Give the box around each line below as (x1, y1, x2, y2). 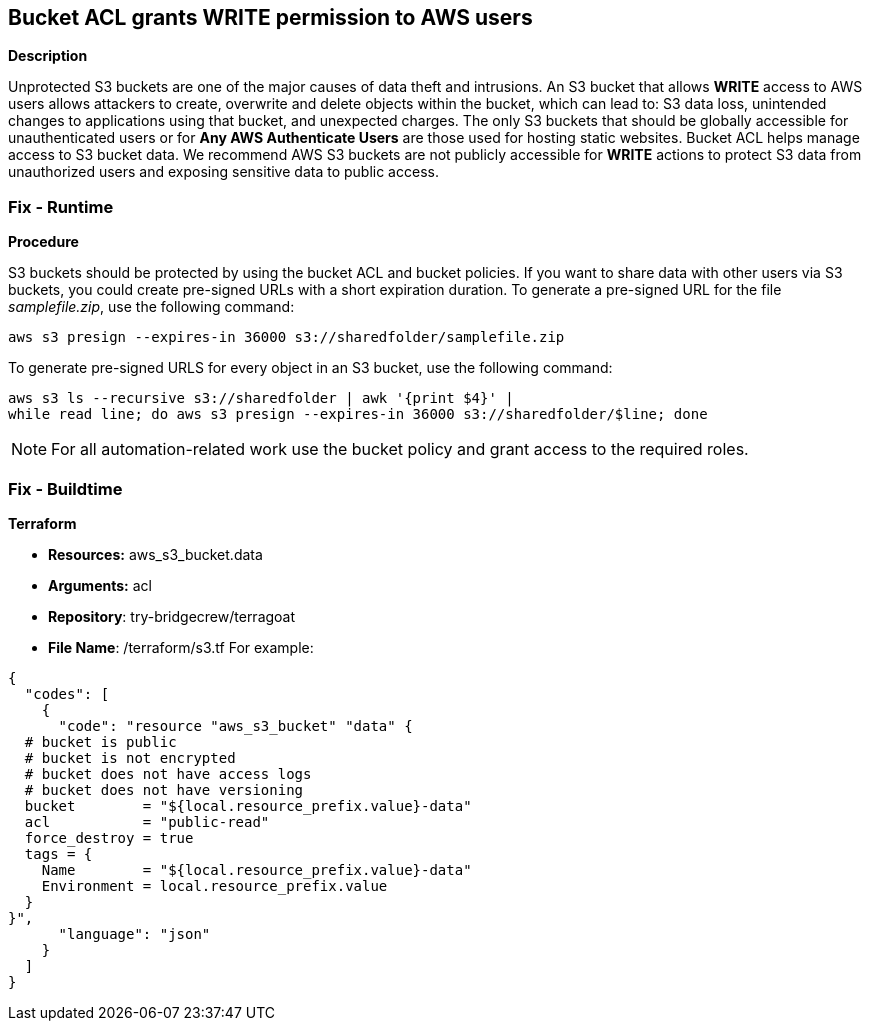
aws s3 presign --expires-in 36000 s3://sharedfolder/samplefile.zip (8, 329, 565, 346)
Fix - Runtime (8, 196, 114, 217)
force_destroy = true (24, 829, 194, 846)
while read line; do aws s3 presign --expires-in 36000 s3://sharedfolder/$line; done (8, 406, 708, 423)
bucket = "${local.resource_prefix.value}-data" (24, 797, 472, 814)
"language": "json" (58, 925, 211, 942)
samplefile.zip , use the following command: (8, 298, 295, 316)
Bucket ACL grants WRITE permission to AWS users (8, 5, 533, 30)
